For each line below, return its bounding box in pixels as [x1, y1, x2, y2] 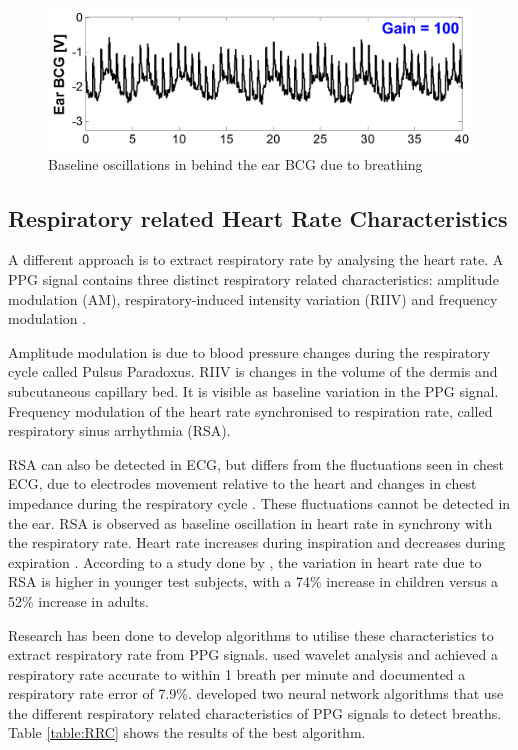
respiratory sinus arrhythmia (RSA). [8, 420, 231, 441]
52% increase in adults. [8, 590, 149, 611]
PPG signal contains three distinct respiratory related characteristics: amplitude [8, 269, 499, 289]
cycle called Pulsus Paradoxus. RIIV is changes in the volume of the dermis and [8, 361, 498, 382]
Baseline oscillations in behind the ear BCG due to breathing [48, 153, 423, 174]
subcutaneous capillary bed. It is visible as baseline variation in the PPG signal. [8, 380, 499, 401]
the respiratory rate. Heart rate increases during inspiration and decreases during [8, 532, 506, 553]
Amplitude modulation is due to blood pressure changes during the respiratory [8, 341, 491, 362]
